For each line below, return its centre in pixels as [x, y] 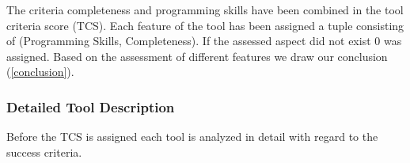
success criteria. [44, 152]
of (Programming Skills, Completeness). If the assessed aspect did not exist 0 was [204, 41]
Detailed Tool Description [91, 106]
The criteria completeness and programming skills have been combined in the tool [205, 9]
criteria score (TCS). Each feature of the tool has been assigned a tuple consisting [205, 25]
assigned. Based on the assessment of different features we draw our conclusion [197, 56]
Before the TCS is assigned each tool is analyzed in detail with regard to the [192, 136]
